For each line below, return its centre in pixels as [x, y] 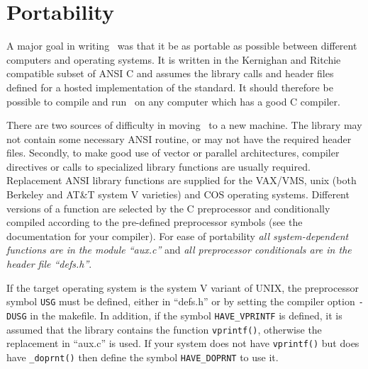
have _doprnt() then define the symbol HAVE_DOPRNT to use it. [143, 357]
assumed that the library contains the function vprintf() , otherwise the [164, 329]
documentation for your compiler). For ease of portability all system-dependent [178, 235]
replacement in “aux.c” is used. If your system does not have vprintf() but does [183, 343]
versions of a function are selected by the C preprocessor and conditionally [168, 208]
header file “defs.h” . [49, 264]
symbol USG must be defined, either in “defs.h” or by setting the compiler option [181, 301]
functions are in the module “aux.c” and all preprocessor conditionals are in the [179, 250]
